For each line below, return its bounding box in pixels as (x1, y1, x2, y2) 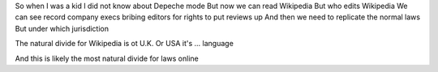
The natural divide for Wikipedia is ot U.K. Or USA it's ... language (15, 39, 234, 49)
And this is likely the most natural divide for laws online (15, 53, 199, 63)
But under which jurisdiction (15, 23, 109, 33)
